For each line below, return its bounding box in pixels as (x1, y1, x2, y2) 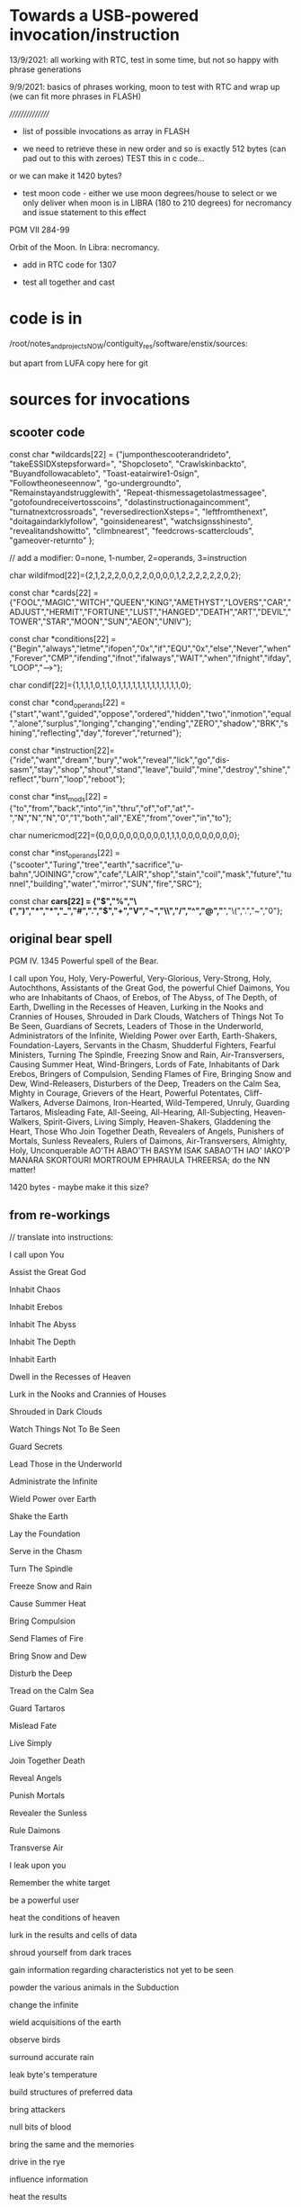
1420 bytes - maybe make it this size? (9, 1181, 149, 1192)
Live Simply (9, 1737, 52, 1748)
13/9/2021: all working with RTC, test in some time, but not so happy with (9, 54, 279, 65)
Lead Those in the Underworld (9, 1458, 123, 1469)
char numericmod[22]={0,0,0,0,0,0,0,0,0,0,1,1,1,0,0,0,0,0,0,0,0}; (9, 830, 241, 841)
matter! (9, 1163, 36, 1175)
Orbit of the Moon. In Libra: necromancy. (9, 241, 160, 252)
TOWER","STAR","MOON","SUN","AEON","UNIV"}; (9, 616, 191, 627)
